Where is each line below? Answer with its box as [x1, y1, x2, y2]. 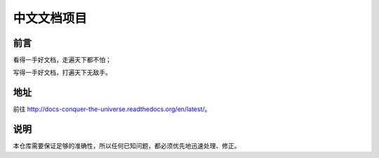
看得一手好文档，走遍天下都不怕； [13, 56, 112, 64]
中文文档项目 [13, 10, 88, 26]
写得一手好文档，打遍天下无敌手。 [13, 69, 112, 77]
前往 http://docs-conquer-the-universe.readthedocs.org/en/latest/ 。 [13, 105, 211, 113]
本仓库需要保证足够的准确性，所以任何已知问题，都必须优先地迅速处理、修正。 [13, 142, 241, 150]
